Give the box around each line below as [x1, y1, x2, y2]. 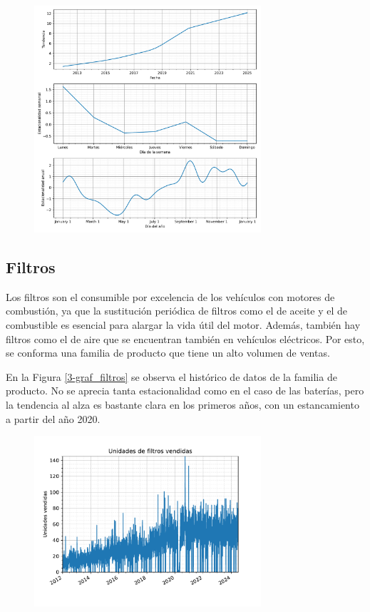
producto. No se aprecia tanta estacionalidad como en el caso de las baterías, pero [6, 383, 364, 398]
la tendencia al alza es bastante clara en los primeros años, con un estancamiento [6, 397, 359, 412]
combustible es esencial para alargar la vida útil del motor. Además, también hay [6, 317, 361, 332]
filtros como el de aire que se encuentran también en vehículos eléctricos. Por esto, [6, 331, 365, 346]
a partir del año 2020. [6, 411, 101, 426]
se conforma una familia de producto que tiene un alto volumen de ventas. [6, 345, 330, 360]
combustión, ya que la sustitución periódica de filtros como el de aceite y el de [6, 303, 348, 318]
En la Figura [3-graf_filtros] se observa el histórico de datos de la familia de [6, 369, 337, 384]
